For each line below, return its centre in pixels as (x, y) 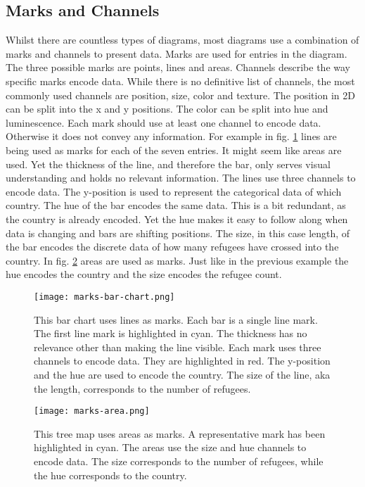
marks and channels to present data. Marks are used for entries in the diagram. (177, 53)
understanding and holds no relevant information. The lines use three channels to (181, 178)
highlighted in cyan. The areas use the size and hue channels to (170, 447)
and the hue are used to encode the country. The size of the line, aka (182, 374)
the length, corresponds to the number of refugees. (142, 388)
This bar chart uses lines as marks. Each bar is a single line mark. (176, 319)
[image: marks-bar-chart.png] (104, 297)
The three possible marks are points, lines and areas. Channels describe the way (178, 67)
